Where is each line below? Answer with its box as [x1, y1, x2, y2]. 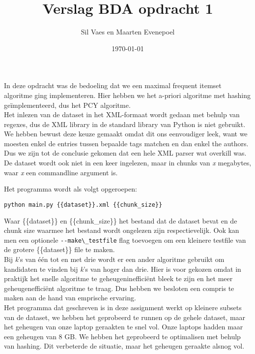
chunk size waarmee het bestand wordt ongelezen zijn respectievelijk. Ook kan [4, 225, 239, 235]
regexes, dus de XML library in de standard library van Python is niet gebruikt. [4, 119, 246, 129]
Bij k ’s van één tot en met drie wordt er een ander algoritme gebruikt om [4, 254, 225, 264]
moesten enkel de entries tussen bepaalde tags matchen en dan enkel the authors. [4, 138, 249, 148]
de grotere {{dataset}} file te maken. [4, 244, 115, 255]
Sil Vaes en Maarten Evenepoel [81, 27, 175, 37]
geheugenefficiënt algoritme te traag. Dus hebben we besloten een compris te [4, 283, 234, 293]
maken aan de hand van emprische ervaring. [4, 292, 136, 303]
